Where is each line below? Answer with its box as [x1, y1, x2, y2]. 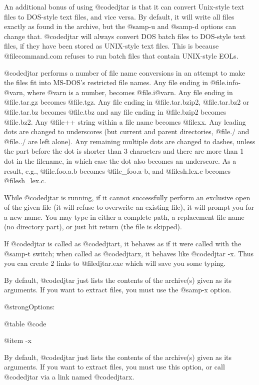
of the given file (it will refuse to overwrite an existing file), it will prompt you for [4, 202, 254, 212]
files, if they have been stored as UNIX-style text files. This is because [4, 41, 219, 51]
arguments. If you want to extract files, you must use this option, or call [4, 361, 225, 372]
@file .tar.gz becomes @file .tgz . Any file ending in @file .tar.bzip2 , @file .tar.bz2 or [4, 97, 249, 107]
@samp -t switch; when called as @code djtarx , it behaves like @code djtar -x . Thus [4, 248, 254, 258]
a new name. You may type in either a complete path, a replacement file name [4, 211, 244, 222]
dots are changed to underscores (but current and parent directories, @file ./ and [4, 126, 249, 137]
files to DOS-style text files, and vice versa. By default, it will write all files [4, 11, 234, 22]
